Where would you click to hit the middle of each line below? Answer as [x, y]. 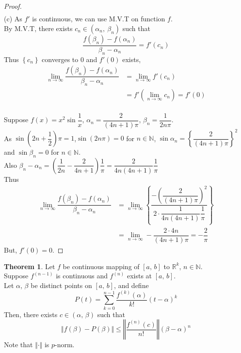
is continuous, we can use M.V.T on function [99, 19]
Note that [18, 345]
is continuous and [82, 276]
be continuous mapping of [101, 266]
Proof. [13, 6]
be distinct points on [61, 285]
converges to [60, 59]
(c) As [13, 19]
